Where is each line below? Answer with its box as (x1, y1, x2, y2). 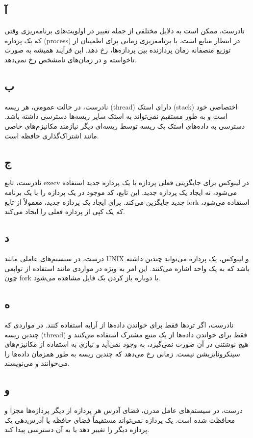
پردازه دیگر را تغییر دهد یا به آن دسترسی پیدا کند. (4, 424, 150, 435)
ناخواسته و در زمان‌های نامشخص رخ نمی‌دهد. (4, 54, 137, 64)
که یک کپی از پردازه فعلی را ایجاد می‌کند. (4, 206, 125, 217)
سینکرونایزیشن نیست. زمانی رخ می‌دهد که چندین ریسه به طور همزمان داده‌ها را (4, 348, 240, 358)
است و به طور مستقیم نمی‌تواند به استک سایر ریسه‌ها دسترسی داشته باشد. (4, 111, 228, 121)
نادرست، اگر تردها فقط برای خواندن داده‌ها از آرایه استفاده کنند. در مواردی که (4, 319, 234, 329)
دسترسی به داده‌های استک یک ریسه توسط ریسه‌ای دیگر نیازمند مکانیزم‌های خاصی (4, 120, 245, 131)
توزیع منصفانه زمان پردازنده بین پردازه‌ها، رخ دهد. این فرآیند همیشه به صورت (4, 45, 231, 55)
